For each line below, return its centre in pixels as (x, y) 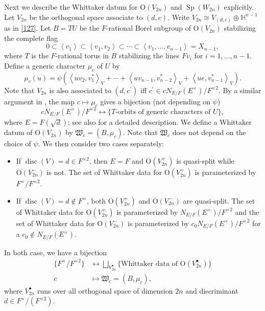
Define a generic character (45, 65)
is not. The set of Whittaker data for (104, 172)
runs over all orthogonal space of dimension (105, 290)
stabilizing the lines (149, 55)
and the (247, 212)
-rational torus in (82, 55)
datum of (18, 132)
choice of (18, 143)
